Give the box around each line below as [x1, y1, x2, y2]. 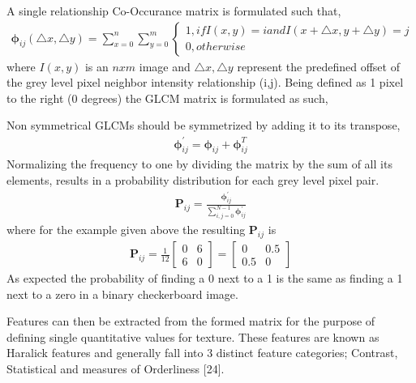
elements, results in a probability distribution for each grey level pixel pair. [6, 171, 380, 188]
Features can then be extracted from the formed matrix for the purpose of [6, 313, 375, 330]
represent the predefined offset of [237, 57, 400, 74]
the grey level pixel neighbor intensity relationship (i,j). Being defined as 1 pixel [6, 74, 404, 91]
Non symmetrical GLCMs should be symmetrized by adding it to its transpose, [6, 117, 401, 134]
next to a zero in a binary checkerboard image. [6, 285, 238, 302]
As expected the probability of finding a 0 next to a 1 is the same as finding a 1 [6, 270, 403, 287]
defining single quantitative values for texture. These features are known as [6, 328, 380, 345]
